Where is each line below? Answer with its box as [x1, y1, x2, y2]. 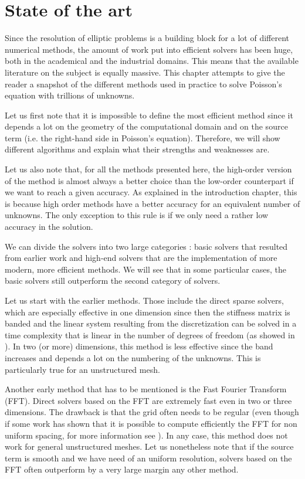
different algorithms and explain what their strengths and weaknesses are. [5, 143, 270, 155]
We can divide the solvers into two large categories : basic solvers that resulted [5, 240, 288, 252]
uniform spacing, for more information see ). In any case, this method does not [5, 429, 288, 441]
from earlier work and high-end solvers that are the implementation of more [5, 252, 277, 264]
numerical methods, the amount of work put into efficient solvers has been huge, [5, 43, 293, 55]
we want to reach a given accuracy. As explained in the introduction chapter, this [5, 186, 297, 198]
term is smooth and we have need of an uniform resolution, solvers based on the [5, 451, 292, 464]
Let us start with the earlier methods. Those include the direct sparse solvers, [5, 294, 284, 306]
